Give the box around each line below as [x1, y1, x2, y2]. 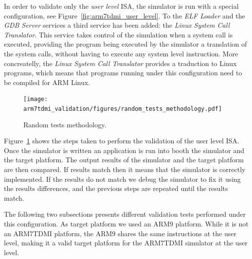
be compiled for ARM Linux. [4, 77, 90, 87]
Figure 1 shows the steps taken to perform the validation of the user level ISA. [4, 136, 239, 146]
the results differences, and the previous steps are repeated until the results [4, 183, 228, 193]
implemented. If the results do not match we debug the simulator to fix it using [4, 173, 241, 184]
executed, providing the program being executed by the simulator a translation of [4, 39, 247, 49]
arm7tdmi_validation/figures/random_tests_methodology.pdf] [23, 105, 222, 112]
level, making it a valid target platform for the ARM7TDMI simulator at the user [4, 238, 248, 248]
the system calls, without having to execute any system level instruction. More [4, 48, 238, 58]
